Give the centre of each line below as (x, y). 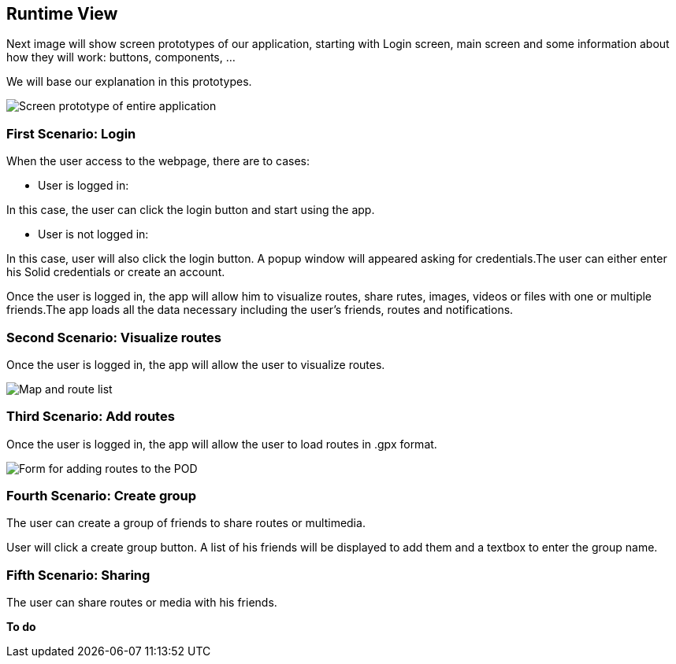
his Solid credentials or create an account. (116, 272)
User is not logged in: (93, 234)
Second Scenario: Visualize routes (114, 337)
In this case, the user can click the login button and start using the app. (191, 210)
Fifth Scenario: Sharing (78, 575)
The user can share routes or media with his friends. (142, 603)
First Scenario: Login (71, 133)
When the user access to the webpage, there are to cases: (158, 161)
